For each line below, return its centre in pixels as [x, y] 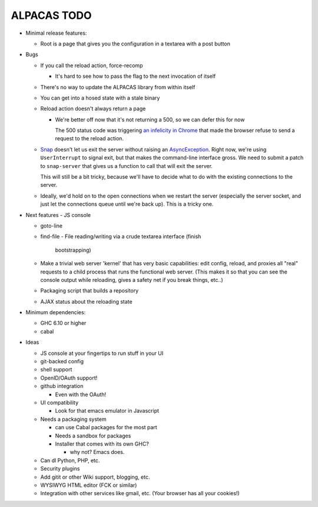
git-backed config [62, 361]
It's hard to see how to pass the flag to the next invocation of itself [135, 76]
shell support [56, 370]
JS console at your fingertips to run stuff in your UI [102, 353]
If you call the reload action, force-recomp [92, 65]
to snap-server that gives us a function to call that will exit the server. [127, 166]
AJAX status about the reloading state [86, 301]
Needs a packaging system [73, 419]
